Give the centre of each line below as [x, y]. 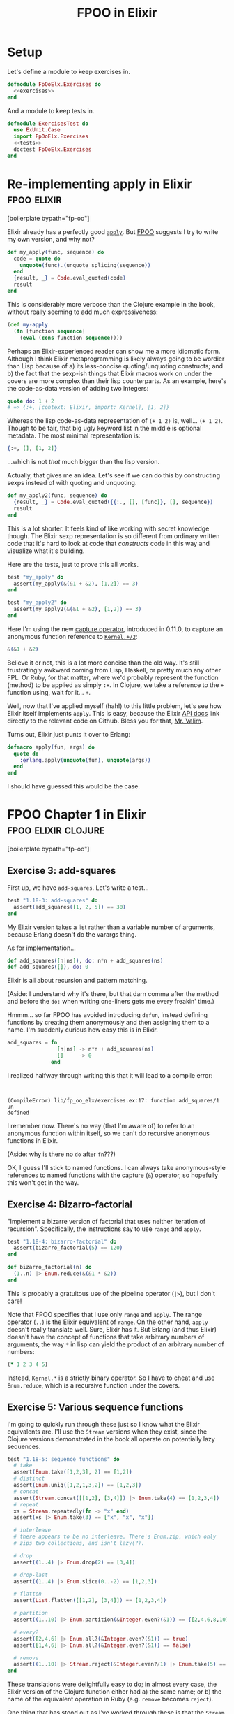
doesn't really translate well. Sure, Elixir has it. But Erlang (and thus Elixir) [112, 1329]
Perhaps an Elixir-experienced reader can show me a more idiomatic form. [114, 351]
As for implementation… [42, 948]
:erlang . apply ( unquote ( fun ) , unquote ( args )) [85, 760]
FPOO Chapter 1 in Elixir [77, 815]
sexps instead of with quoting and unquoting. [72, 483]
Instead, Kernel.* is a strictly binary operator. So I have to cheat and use [111, 1378]
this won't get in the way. [43, 1182]
